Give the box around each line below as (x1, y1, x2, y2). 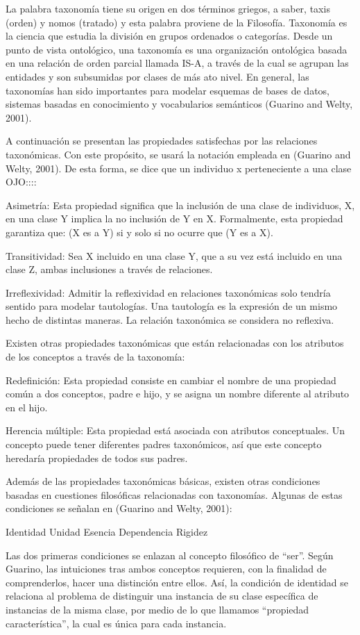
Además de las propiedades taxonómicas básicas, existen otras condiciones (6, 474, 320, 488)
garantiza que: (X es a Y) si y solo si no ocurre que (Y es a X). (6, 224, 273, 239)
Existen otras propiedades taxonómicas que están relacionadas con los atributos (6, 336, 344, 350)
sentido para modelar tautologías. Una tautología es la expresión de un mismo (6, 299, 338, 313)
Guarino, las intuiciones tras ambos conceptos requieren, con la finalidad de (6, 561, 327, 576)
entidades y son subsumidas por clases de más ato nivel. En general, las (6, 69, 309, 83)
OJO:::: (6, 174, 37, 189)
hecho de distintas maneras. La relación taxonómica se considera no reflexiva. (6, 312, 334, 327)
